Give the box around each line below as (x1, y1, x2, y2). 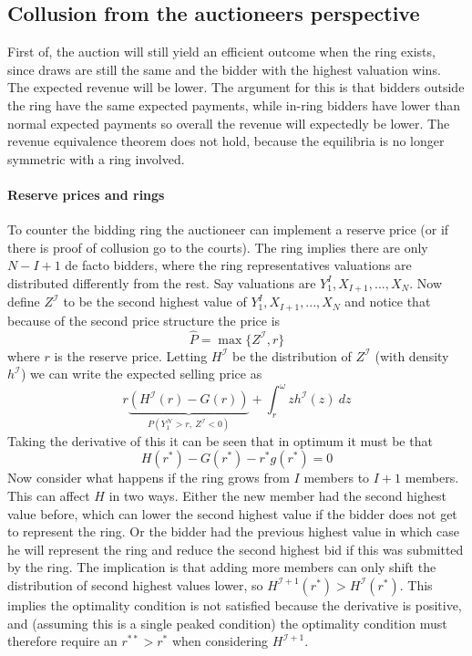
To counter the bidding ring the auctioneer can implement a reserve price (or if (7, 220, 449, 239)
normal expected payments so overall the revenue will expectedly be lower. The (7, 113, 450, 132)
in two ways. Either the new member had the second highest (108, 485, 446, 505)
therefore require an (7, 631, 118, 651)
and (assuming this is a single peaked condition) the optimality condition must (7, 613, 447, 632)
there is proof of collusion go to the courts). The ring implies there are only (7, 237, 428, 256)
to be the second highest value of (63, 292, 247, 311)
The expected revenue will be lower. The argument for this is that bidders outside (7, 78, 465, 97)
